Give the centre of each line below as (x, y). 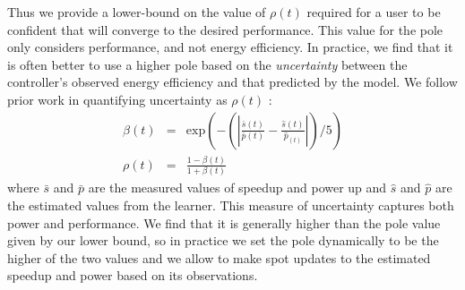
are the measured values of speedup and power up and (237, 188)
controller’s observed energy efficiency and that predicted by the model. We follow (232, 82)
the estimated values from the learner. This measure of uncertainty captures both (231, 205)
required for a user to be (374, 12)
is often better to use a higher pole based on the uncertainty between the (207, 64)
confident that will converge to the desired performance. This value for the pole (225, 29)
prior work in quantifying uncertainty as (117, 99)
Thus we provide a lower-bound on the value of (137, 12)
